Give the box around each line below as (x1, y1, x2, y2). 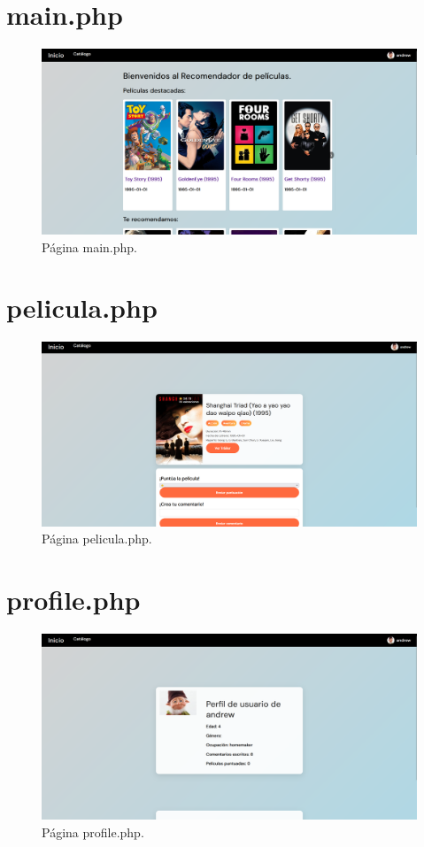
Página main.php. (42, 237, 137, 256)
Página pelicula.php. (42, 529, 152, 548)
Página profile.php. (42, 822, 144, 841)
